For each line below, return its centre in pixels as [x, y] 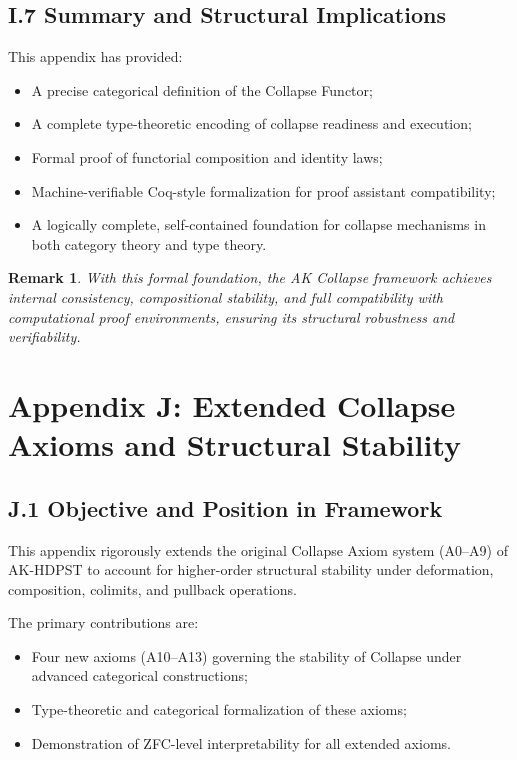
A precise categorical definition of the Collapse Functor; [202, 89]
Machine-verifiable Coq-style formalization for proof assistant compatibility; [263, 190]
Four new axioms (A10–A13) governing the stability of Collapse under [246, 655]
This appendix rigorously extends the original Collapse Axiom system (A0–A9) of [258, 549]
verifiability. [44, 336]
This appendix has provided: [95, 56]
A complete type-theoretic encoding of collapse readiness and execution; [251, 123]
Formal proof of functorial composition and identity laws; [207, 156]
